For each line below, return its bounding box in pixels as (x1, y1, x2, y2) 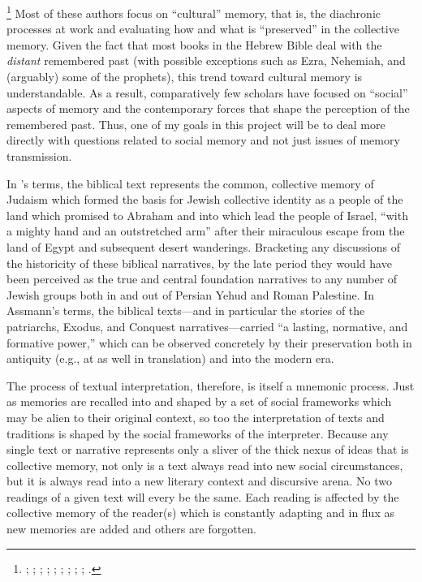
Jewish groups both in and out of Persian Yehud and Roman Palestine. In (6, 286, 375, 303)
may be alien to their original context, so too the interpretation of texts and (6, 408, 385, 425)
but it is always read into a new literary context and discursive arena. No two (6, 472, 392, 489)
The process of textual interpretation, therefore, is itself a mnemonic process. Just (6, 377, 415, 394)
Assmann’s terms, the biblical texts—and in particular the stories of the (6, 302, 365, 319)
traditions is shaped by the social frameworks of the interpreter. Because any (6, 425, 389, 442)
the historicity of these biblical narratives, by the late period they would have (6, 254, 392, 271)
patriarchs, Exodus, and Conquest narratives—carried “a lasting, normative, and (6, 317, 408, 334)
